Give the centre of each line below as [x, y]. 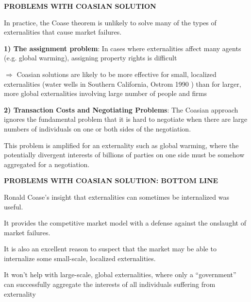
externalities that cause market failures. [63, 32]
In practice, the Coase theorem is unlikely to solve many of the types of [110, 22]
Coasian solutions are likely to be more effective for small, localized [117, 74]
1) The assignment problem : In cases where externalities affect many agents [123, 48]
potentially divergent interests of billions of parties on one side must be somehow [124, 155]
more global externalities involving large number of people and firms [106, 93]
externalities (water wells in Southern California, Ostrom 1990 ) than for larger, [123, 84]
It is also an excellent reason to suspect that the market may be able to [110, 249]
